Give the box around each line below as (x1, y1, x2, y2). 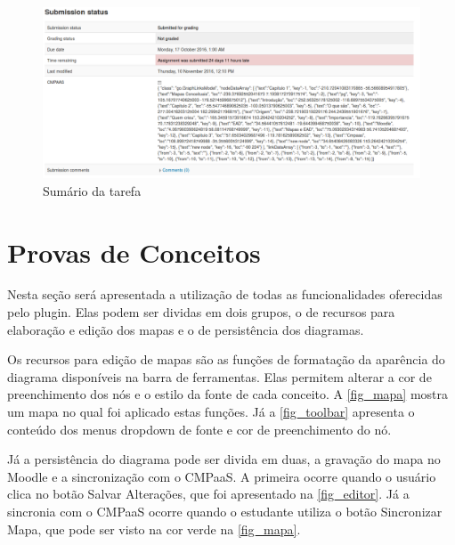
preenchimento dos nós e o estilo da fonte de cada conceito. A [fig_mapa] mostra (7, 385, 449, 403)
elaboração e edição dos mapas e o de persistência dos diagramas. (7, 320, 364, 338)
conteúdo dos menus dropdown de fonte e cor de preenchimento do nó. (7, 419, 392, 438)
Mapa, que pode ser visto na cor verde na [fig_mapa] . (7, 519, 301, 538)
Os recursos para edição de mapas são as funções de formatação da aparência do (7, 350, 445, 369)
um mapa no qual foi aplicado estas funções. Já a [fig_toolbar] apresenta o (7, 403, 415, 420)
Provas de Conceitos (7, 233, 261, 270)
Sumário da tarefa (43, 181, 142, 199)
